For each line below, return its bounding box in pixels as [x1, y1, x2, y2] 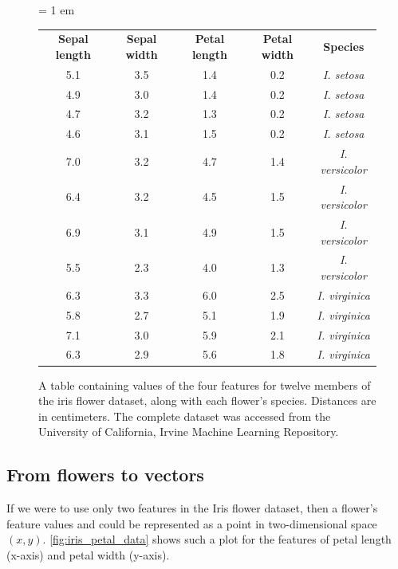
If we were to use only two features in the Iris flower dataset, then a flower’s [6, 500, 378, 516]
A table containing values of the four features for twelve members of [38, 376, 371, 393]
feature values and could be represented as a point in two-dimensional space [6, 515, 377, 532]
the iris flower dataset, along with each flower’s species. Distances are [38, 392, 376, 409]
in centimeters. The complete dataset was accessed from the [38, 407, 331, 424]
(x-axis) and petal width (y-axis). [6, 546, 170, 563]
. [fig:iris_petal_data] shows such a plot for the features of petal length [42, 531, 392, 547]
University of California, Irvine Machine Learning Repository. [38, 423, 339, 440]
